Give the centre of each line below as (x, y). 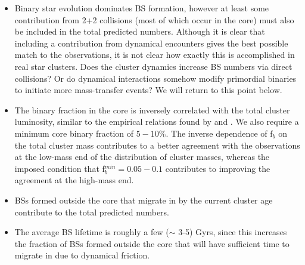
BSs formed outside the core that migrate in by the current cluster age (144, 200)
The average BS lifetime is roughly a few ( (92, 232)
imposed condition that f (60, 168)
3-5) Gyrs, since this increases (233, 232)
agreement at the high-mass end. (74, 180)
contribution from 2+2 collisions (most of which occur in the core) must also (154, 19)
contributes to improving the (218, 168)
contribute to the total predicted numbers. (92, 212)
